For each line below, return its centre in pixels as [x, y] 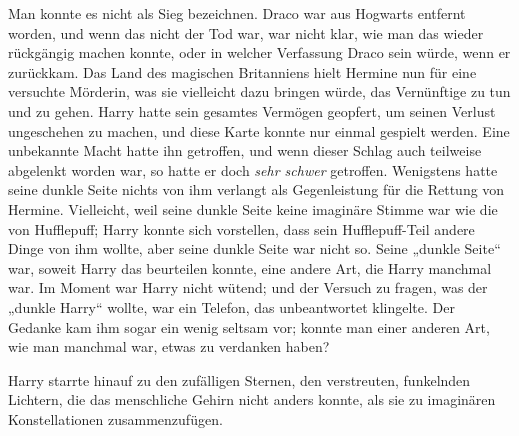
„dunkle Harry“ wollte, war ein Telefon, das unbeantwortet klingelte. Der [231, 306]
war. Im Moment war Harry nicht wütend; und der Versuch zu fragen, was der [248, 287]
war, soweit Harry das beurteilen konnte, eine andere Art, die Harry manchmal [250, 267]
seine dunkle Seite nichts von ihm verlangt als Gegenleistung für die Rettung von [256, 189]
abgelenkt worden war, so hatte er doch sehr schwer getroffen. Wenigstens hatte [253, 169]
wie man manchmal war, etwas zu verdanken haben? [169, 346]
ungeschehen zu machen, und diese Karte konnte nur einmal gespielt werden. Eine [259, 130]
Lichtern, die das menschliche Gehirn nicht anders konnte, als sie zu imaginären [252, 399]
